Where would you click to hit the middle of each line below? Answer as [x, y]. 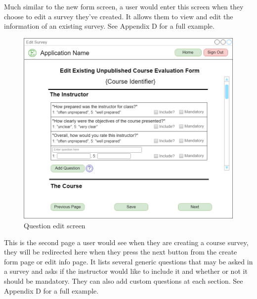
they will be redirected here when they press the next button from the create [121, 252]
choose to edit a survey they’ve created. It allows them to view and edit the [119, 16]
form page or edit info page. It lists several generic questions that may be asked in [128, 261]
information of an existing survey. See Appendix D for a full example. [109, 26]
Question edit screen [55, 226]
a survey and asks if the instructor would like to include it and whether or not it [126, 271]
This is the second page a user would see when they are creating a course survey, [126, 242]
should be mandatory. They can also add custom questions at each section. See [124, 280]
